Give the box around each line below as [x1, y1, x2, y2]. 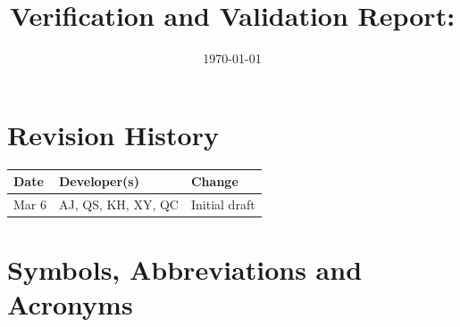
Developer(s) [59, 172, 139, 191]
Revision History [7, 116, 219, 152]
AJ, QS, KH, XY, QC [59, 195, 179, 213]
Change [190, 172, 238, 191]
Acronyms [7, 286, 133, 323]
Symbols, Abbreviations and [7, 251, 363, 288]
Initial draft [190, 195, 255, 213]
